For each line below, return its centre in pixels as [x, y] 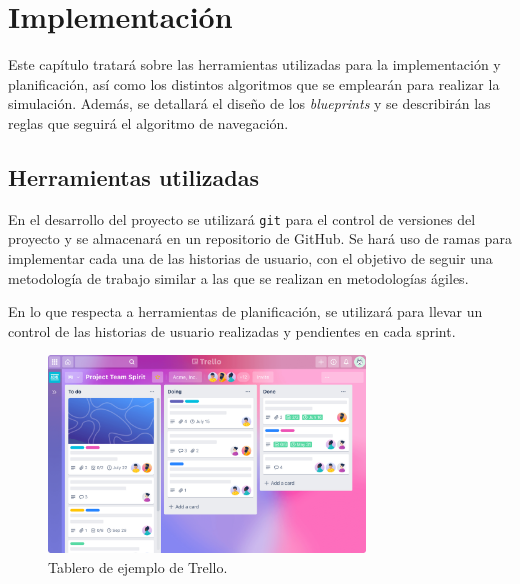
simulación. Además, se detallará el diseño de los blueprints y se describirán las [249, 103]
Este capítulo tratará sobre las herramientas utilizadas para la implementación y [254, 64]
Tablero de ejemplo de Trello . [138, 567]
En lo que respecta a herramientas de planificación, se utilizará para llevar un [245, 311]
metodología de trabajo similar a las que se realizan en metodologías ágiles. [238, 277]
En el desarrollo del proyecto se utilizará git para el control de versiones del [242, 218]
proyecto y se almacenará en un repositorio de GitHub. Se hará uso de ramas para [260, 238]
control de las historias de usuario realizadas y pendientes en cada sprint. [232, 330]
